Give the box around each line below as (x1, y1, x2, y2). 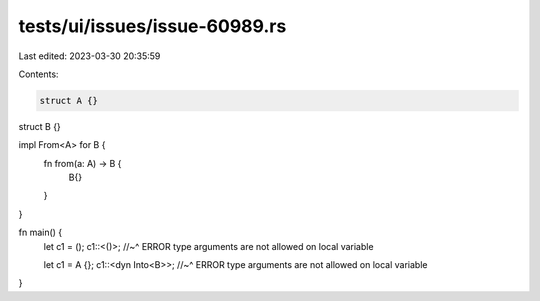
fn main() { (18, 226, 63, 239)
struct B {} (18, 120, 62, 132)
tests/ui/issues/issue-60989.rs (18, 15, 287, 37)
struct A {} (39, 95, 99, 106)
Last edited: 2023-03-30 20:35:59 (18, 50, 161, 62)
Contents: (18, 68, 59, 80)
